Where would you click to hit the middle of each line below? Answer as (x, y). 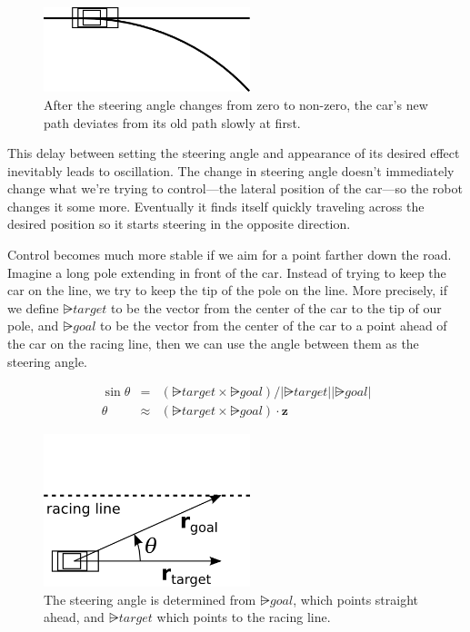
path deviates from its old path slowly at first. (172, 122)
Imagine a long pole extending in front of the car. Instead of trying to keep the (227, 272)
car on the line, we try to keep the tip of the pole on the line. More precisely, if (227, 290)
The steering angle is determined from (150, 599)
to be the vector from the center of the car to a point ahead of (274, 326)
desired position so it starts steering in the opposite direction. (179, 224)
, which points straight (356, 599)
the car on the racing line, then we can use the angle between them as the (213, 344)
